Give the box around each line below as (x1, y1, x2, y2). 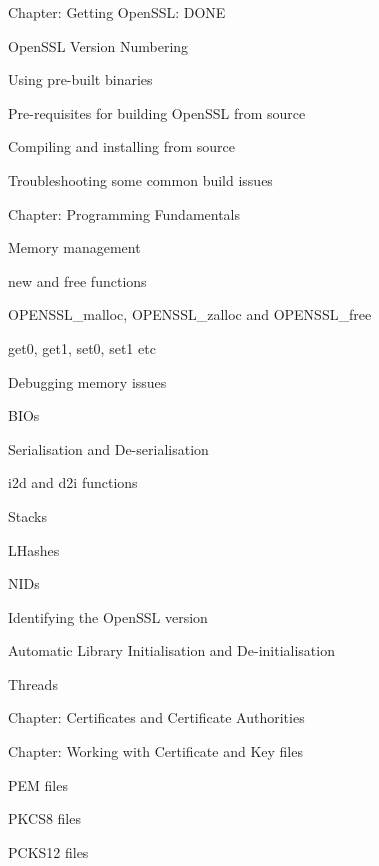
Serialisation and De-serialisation (8, 438, 209, 459)
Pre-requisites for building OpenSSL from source (8, 102, 306, 123)
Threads (8, 673, 58, 694)
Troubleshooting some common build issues (8, 169, 273, 190)
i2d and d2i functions (8, 472, 138, 493)
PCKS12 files (8, 841, 89, 862)
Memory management (8, 237, 141, 258)
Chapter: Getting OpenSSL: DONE (8, 2, 226, 22)
